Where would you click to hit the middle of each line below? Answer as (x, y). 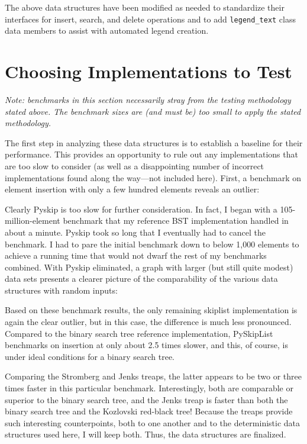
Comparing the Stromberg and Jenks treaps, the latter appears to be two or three (153, 376)
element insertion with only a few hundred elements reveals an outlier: (132, 189)
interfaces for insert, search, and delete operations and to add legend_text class (151, 19)
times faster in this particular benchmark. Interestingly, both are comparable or (149, 388)
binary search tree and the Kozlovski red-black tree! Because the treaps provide (149, 411)
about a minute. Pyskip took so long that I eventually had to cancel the (135, 232)
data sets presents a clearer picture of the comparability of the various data (141, 279)
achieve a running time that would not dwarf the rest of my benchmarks (136, 255)
